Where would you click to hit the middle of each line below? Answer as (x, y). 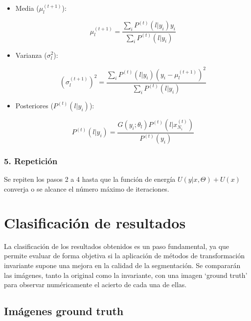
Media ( (27, 8)
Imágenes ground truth (64, 311)
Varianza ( (31, 55)
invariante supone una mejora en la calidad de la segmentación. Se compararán (122, 265)
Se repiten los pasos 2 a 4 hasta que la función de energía (90, 179)
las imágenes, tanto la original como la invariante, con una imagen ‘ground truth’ (126, 275)
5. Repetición (31, 161)
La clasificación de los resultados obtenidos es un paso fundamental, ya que (117, 246)
